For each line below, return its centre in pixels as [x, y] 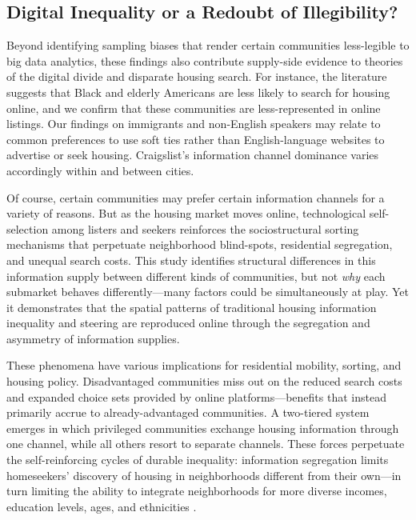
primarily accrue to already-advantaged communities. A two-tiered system [188, 412]
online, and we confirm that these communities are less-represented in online [194, 108]
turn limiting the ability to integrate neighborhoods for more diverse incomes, [197, 491]
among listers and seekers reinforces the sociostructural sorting [205, 228]
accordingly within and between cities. [100, 170]
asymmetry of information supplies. [93, 338]
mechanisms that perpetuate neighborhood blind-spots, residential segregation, [200, 244]
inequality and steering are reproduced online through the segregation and [188, 323]
